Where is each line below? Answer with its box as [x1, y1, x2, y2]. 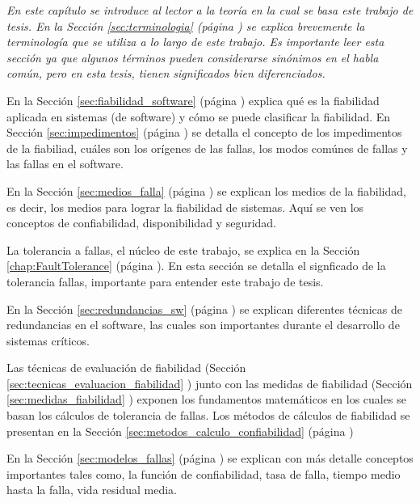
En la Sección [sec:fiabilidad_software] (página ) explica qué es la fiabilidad [6, 91, 380, 108]
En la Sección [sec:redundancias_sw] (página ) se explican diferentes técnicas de [6, 300, 402, 317]
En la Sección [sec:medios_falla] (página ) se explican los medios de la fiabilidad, [6, 182, 406, 199]
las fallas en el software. [6, 155, 124, 172]
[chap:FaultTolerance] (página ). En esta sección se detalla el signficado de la [6, 257, 386, 274]
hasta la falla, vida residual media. [6, 481, 177, 498]
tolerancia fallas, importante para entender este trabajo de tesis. [6, 273, 324, 290]
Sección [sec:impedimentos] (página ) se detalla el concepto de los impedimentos [6, 124, 402, 141]
